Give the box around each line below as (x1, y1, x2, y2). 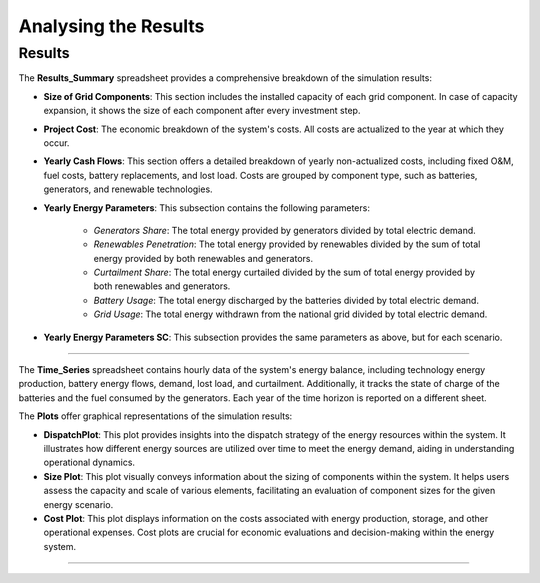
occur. (43, 136, 70, 149)
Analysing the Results (18, 15, 205, 37)
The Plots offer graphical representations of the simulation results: (18, 410, 293, 422)
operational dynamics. (43, 456, 135, 469)
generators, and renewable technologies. (43, 183, 214, 195)
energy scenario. (43, 498, 114, 510)
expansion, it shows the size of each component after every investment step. (43, 105, 361, 117)
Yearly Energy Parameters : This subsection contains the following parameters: (43, 201, 370, 214)
